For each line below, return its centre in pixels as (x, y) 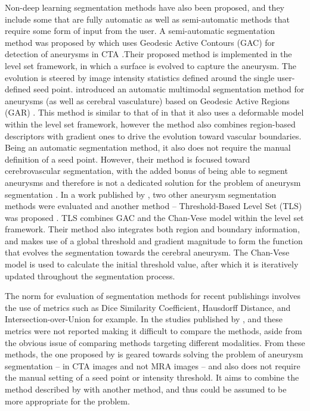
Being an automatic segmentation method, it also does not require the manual (148, 147)
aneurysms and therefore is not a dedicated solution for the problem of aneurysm (153, 182)
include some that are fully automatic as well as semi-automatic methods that (147, 19)
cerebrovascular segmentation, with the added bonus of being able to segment (146, 171)
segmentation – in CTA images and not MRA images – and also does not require (153, 365)
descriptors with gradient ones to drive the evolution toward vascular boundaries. (153, 136)
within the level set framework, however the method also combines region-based (150, 124)
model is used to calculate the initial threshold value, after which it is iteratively (152, 264)
